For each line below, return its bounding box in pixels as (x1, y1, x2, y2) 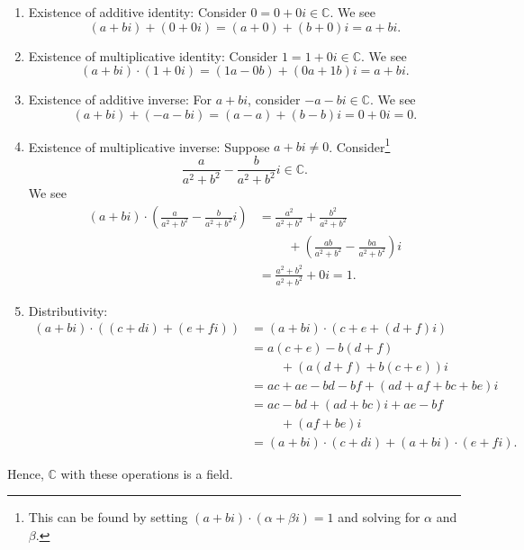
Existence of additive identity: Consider (28, 3, 247, 21)
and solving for (338, 508, 420, 527)
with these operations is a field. (60, 464, 233, 482)
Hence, (7, 464, 44, 482)
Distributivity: (28, 301, 108, 320)
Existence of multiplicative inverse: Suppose (28, 137, 270, 156)
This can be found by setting (28, 508, 188, 527)
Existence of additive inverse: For (28, 90, 212, 109)
